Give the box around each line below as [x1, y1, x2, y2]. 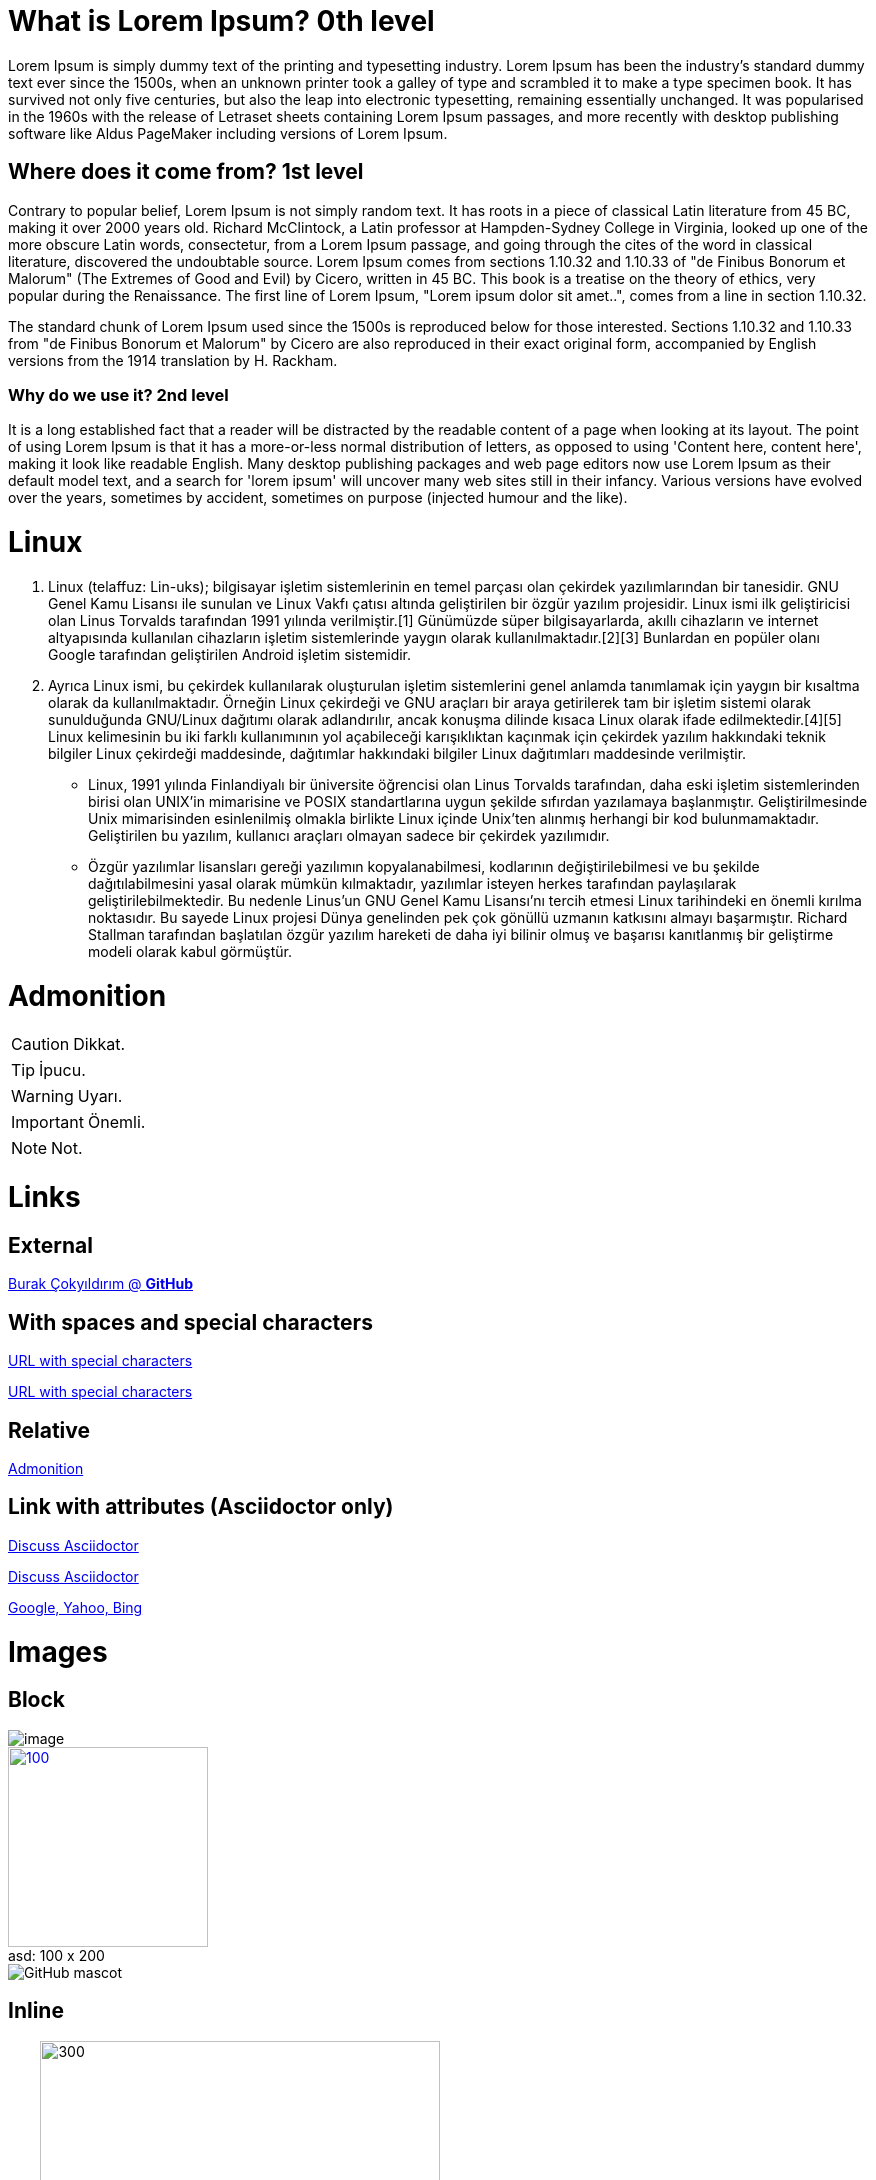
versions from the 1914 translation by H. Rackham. [8, 351, 338, 369]
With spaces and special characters [8, 1309, 373, 1335]
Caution [11, 1034, 70, 1055]
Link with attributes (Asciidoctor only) [8, 1494, 394, 1520]
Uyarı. [77, 1086, 123, 1107]
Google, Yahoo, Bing [8, 1598, 143, 1616]
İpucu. [39, 1060, 86, 1081]
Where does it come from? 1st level [8, 159, 364, 185]
